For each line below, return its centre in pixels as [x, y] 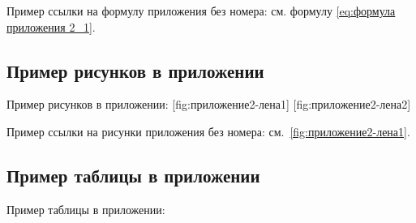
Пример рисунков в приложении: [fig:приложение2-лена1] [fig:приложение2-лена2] [209, 104]
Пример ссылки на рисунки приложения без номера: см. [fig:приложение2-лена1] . [208, 131]
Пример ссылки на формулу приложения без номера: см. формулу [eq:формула [201, 11]
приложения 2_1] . [51, 26]
